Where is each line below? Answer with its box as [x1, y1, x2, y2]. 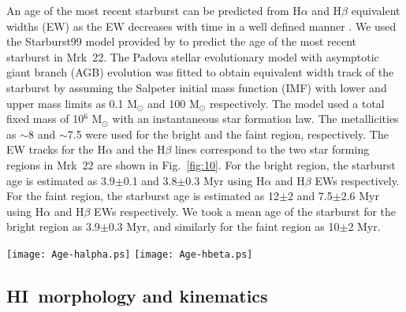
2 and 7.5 [287, 188, 333, 204]
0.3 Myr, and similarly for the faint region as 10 [108, 218, 340, 235]
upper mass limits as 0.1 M [6, 95, 137, 111]
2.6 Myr [341, 188, 379, 204]
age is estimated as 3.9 [6, 172, 115, 188]
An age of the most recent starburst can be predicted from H [6, 2, 301, 18]
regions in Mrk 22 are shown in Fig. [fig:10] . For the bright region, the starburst [6, 156, 396, 173]
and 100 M [147, 95, 199, 111]
